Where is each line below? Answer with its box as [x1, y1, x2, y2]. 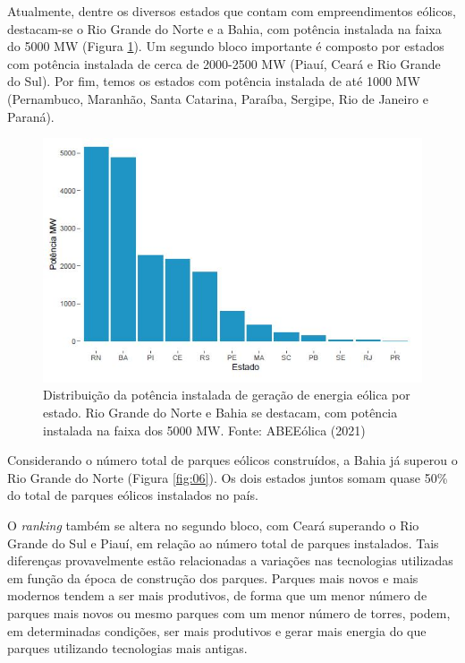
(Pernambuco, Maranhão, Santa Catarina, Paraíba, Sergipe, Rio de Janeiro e [7, 89, 428, 108]
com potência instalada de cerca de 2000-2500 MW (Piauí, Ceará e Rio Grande [7, 54, 441, 73]
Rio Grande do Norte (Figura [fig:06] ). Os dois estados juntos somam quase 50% [7, 468, 448, 486]
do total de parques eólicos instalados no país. [7, 486, 258, 504]
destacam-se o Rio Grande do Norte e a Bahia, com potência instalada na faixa [7, 19, 442, 38]
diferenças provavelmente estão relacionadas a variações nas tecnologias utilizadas [7, 551, 453, 570]
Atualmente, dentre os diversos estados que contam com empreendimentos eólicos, [7, 2, 456, 20]
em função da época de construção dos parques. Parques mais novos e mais [7, 568, 418, 587]
